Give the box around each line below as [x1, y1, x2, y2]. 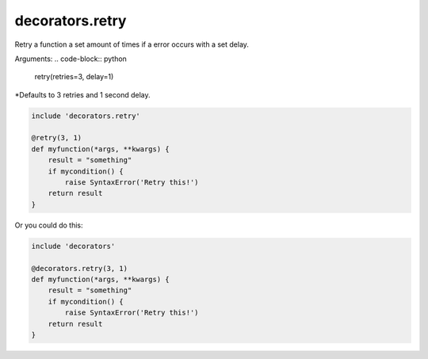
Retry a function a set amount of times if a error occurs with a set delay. [14, 40, 250, 49]
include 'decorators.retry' [31, 111, 140, 120]
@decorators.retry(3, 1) [31, 264, 128, 273]
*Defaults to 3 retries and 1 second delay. [14, 90, 151, 99]
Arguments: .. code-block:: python [14, 54, 127, 63]
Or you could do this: [14, 220, 83, 230]
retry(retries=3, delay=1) [34, 72, 114, 82]
